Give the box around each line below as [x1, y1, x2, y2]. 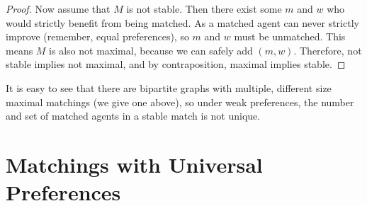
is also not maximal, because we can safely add [49, 42, 253, 57]
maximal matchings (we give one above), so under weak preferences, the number [6, 94, 354, 109]
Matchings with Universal [6, 149, 263, 178]
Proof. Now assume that [6, 1, 111, 16]
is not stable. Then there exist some [126, 1, 282, 16]
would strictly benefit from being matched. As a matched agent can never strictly [6, 15, 359, 30]
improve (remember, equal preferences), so [6, 29, 189, 44]
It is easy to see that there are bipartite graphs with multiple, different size [6, 80, 332, 95]
